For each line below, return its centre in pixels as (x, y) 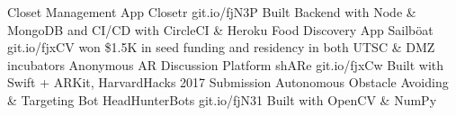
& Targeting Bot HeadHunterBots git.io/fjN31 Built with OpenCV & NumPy (222, 99)
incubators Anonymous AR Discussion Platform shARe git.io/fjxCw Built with (226, 64)
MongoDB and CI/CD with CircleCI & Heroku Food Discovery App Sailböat (220, 29)
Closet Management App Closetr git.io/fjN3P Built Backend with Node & (212, 12)
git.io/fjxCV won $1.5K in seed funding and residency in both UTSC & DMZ (221, 47)
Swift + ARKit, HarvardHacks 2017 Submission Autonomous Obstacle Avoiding (228, 82)
